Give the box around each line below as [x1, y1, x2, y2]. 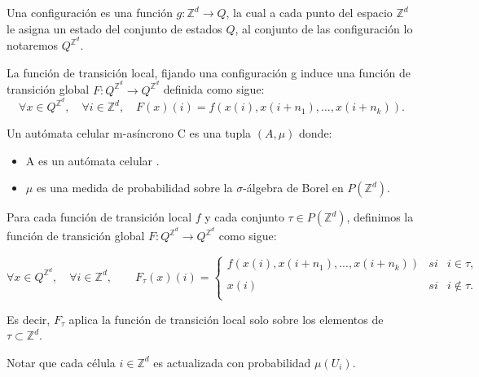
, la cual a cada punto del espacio [226, 4, 393, 20]
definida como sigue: [163, 81, 265, 98]
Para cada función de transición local [7, 208, 192, 226]
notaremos [7, 37, 59, 54]
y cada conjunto [204, 208, 284, 226]
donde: [299, 125, 332, 142]
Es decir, [7, 310, 51, 327]
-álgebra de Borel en [243, 179, 344, 196]
